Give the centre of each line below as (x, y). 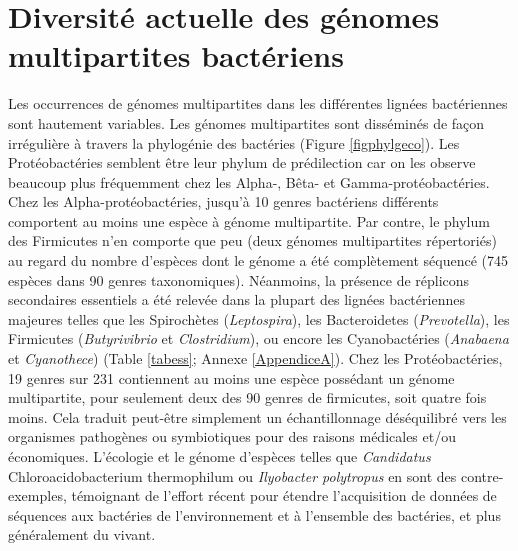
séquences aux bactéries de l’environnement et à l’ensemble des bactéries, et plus (254, 514)
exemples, (37, 495)
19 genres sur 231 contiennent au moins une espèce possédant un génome (231, 377)
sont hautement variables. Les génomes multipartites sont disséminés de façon (246, 122)
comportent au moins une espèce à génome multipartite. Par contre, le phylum (249, 220)
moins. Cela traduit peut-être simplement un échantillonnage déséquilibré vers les (257, 416)
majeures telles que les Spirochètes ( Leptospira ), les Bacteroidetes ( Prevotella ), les (259, 318)
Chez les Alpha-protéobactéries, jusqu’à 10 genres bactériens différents (223, 201)
